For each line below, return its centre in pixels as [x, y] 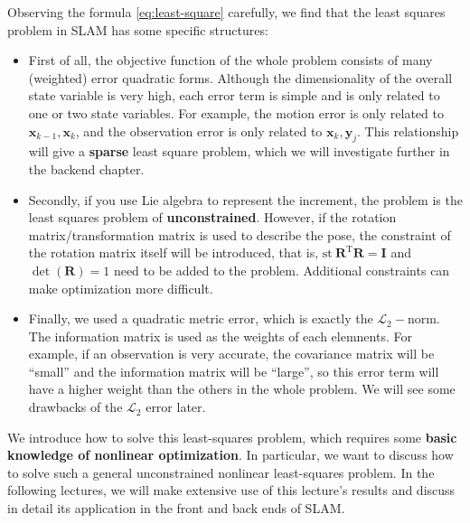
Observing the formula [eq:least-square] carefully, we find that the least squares [226, 12]
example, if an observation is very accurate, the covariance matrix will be [231, 354]
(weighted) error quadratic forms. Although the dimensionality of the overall [240, 77]
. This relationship [408, 131]
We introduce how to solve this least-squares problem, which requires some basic [232, 437]
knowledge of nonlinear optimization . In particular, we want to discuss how [230, 455]
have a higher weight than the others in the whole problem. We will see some [242, 389]
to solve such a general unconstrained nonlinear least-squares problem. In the [221, 472]
